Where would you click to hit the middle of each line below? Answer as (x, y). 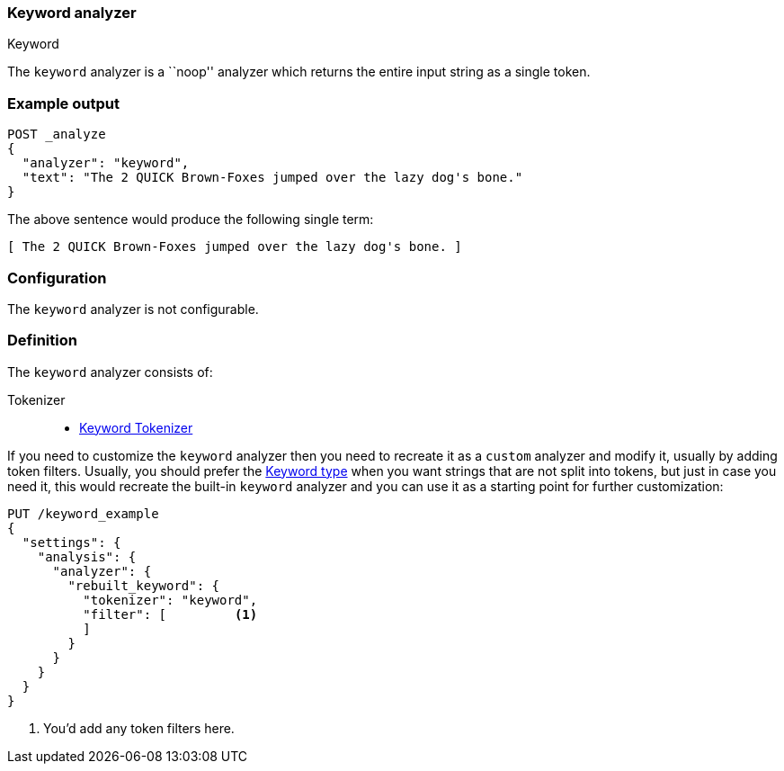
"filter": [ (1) (170, 614)
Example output (63, 103)
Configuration (57, 278)
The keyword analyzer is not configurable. (133, 309)
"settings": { (71, 542)
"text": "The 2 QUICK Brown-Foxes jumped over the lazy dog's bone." (272, 178)
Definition (42, 341)
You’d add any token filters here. (139, 728)
